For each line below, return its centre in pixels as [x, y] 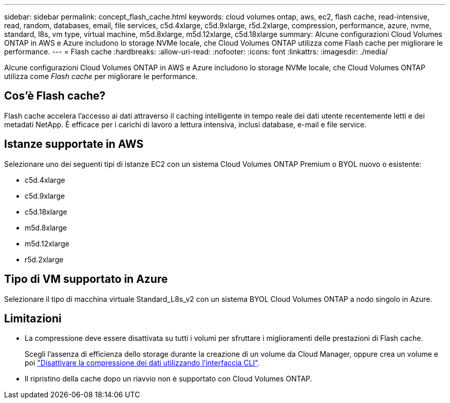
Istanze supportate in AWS [74, 144]
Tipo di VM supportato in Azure [86, 279]
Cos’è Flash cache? [55, 96]
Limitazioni [33, 318]
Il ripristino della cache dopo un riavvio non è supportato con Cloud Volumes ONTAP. [168, 379]
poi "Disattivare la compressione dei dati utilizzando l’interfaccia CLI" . [142, 363]
